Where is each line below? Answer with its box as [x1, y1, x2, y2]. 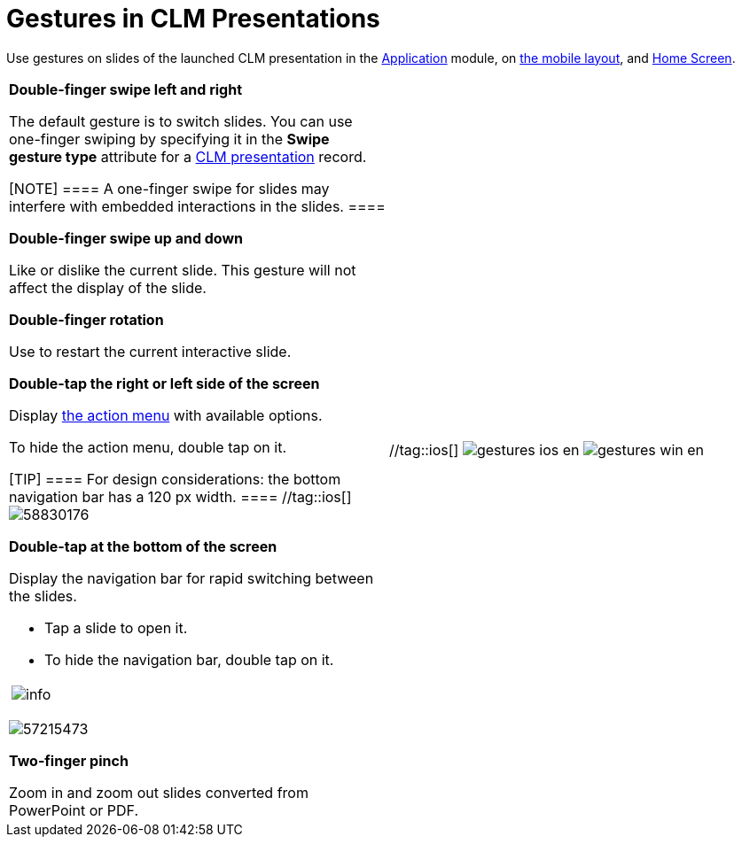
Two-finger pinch [9, 751, 129, 770]
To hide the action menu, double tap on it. [9, 437, 287, 456]
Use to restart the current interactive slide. [9, 342, 292, 360]
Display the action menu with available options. [9, 406, 323, 424]
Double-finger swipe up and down [9, 228, 244, 247]
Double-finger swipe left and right [9, 80, 243, 98]
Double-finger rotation [9, 310, 164, 329]
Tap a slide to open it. [44, 618, 188, 637]
